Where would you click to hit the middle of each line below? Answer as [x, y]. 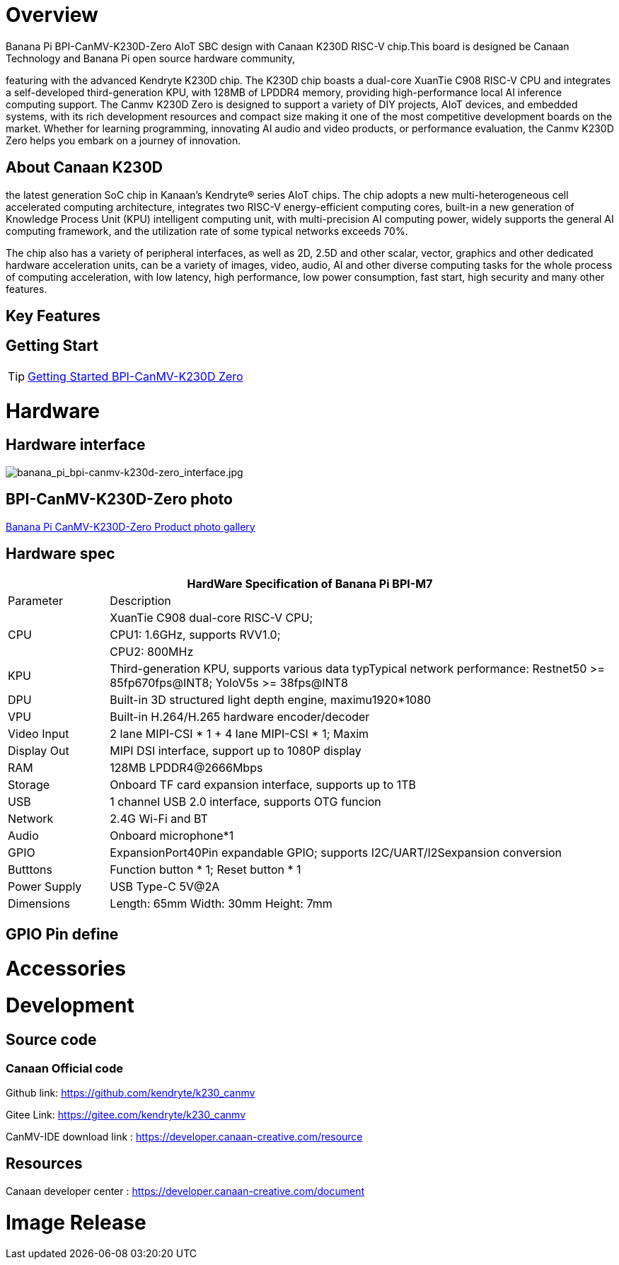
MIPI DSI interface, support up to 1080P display [236, 751]
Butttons [30, 870]
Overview [52, 15]
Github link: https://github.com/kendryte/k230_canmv [131, 1092]
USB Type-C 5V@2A [165, 887]
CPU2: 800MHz [152, 652]
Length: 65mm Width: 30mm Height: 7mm [221, 904]
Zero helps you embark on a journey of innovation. [123, 140]
